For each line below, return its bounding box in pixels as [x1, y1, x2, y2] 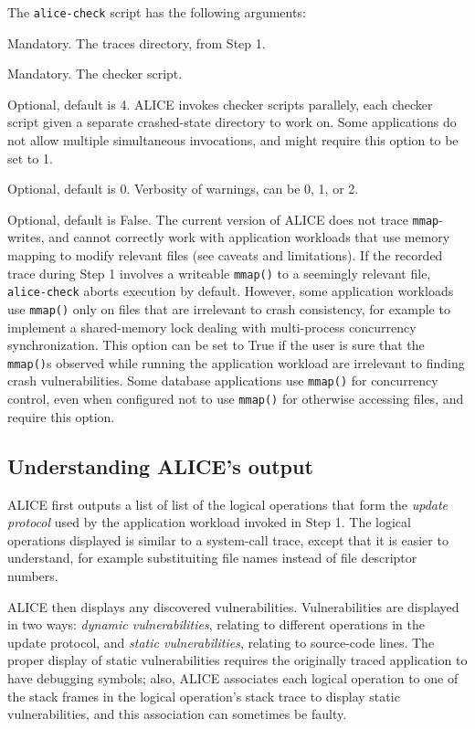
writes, [7, 227, 45, 247]
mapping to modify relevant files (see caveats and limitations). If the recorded [7, 246, 443, 265]
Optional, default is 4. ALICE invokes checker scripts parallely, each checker [7, 94, 433, 113]
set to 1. [7, 148, 53, 167]
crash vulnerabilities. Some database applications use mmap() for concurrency [7, 371, 438, 390]
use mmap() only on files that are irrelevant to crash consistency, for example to [7, 299, 450, 318]
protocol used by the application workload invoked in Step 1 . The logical [7, 512, 411, 532]
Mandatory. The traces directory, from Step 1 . [7, 33, 266, 52]
